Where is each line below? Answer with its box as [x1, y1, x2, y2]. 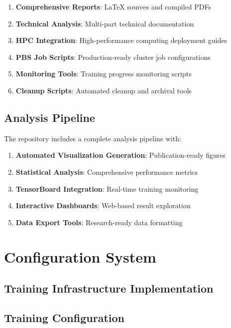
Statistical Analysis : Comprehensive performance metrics [15, 166, 198, 177]
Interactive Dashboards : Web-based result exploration [15, 200, 191, 211]
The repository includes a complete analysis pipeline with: [4, 133, 181, 143]
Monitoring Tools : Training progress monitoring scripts [15, 68, 192, 79]
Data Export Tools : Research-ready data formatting [15, 217, 183, 227]
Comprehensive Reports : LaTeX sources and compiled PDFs [15, 1, 211, 11]
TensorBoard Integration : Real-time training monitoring [15, 183, 199, 194]
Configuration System [4, 246, 156, 267]
